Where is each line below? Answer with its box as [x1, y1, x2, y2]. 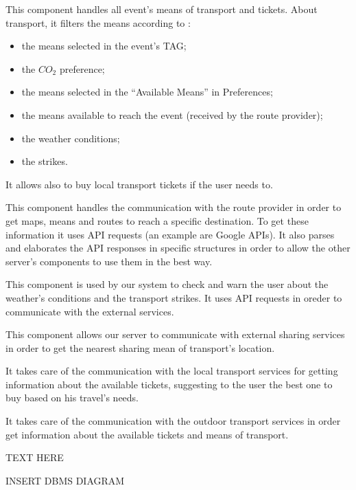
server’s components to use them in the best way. [5, 254, 213, 268]
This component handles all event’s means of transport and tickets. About [5, 2, 318, 16]
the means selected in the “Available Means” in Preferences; [21, 85, 273, 99]
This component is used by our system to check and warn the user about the [5, 277, 329, 291]
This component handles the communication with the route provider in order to [5, 200, 342, 214]
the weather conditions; [21, 131, 120, 145]
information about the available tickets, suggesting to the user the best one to [5, 377, 333, 391]
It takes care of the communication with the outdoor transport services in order [5, 414, 341, 428]
